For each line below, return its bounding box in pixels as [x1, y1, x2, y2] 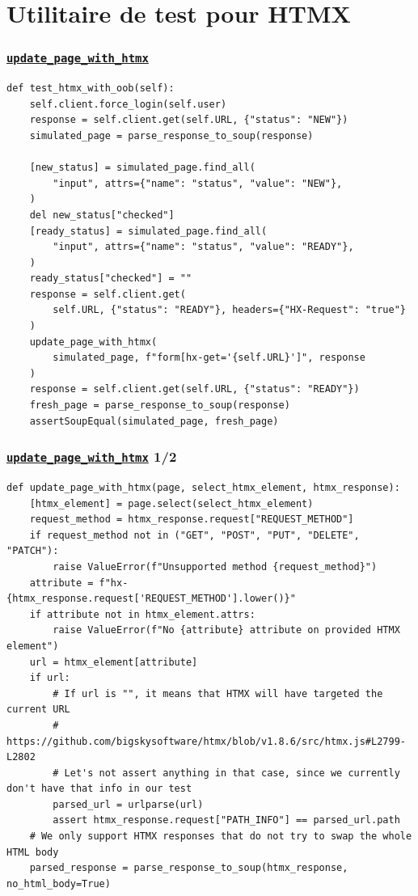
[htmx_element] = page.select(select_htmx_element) [29, 497, 314, 509]
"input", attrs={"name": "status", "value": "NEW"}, [53, 177, 343, 189]
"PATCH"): [6, 545, 59, 557]
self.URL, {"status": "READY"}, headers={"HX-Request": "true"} [53, 304, 406, 316]
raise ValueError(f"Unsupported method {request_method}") [53, 560, 378, 573]
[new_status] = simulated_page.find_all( [29, 162, 255, 174]
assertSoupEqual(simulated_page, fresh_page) [29, 415, 279, 427]
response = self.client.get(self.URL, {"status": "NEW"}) [29, 114, 348, 126]
